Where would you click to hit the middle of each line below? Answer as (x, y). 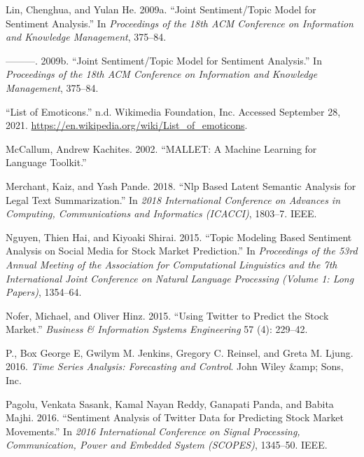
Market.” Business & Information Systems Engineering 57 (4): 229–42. (157, 329)
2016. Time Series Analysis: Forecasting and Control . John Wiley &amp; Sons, (175, 366)
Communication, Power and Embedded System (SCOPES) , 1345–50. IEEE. (167, 445)
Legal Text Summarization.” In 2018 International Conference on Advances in (173, 199)
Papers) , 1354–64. (44, 292)
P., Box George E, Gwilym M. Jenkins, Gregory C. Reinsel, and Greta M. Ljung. (180, 352)
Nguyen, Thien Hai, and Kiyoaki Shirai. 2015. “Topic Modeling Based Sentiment (179, 237)
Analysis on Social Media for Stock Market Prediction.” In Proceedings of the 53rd (182, 251)
